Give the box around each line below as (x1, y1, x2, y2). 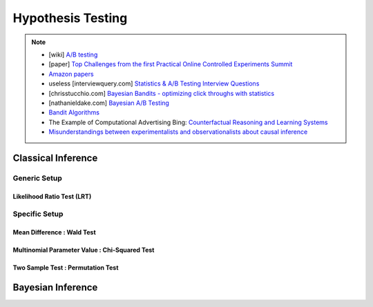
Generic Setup (12, 173, 62, 183)
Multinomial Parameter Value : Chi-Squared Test (12, 246, 155, 255)
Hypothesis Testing (12, 10, 128, 26)
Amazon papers (48, 70, 94, 78)
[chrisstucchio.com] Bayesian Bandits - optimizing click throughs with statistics (48, 89, 275, 97)
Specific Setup (12, 209, 64, 219)
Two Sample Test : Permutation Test (12, 264, 119, 272)
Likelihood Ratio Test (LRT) (12, 192, 92, 200)
